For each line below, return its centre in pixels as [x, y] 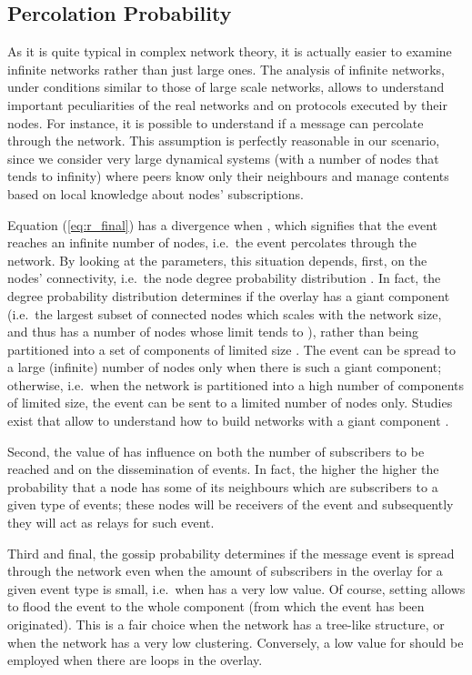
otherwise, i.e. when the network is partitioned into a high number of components [236, 384]
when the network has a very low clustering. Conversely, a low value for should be [236, 642]
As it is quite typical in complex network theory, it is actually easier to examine [230, 51]
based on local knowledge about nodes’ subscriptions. [156, 193]
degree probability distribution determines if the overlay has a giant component [229, 295]
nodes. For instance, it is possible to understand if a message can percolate [216, 122]
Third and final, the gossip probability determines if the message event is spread [231, 553]
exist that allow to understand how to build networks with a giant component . [228, 421]
